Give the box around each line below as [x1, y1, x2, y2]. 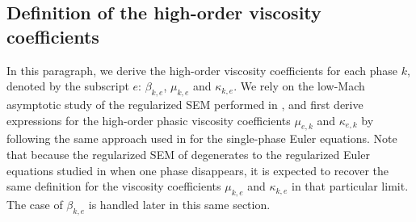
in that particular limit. [292, 178, 409, 195]
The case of [6, 195, 63, 212]
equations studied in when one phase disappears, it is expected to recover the [6, 161, 389, 178]
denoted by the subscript [6, 77, 129, 94]
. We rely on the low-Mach [233, 77, 365, 94]
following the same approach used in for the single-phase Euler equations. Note [6, 130, 397, 147]
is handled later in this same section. [88, 195, 271, 212]
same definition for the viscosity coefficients [6, 178, 221, 195]
